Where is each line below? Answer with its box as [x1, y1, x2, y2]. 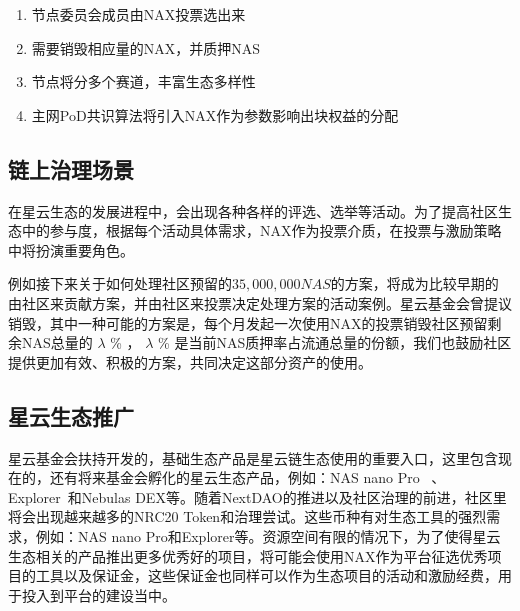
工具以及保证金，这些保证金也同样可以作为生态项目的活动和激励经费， [35, 565, 498, 586]
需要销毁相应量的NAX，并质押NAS [31, 37, 261, 58]
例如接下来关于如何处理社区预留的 [8, 273, 232, 294]
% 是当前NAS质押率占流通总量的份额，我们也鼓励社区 [158, 332, 512, 353]
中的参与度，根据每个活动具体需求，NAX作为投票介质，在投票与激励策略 [21, 220, 502, 241]
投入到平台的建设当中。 [21, 584, 176, 605]
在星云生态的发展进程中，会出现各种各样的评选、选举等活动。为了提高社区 [8, 200, 498, 221]
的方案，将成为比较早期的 [330, 273, 499, 294]
